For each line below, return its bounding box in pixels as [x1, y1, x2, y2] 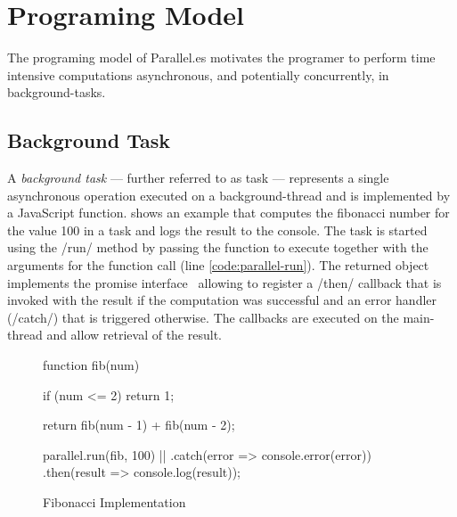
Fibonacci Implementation [43, 493, 186, 512]
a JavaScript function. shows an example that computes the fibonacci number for [7, 203, 450, 222]
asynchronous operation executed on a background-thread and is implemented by [7, 185, 451, 204]
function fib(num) [43, 356, 140, 374]
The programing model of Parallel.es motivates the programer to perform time [7, 48, 436, 67]
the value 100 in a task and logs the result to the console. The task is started [7, 220, 428, 239]
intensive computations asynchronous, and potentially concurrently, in [7, 65, 389, 84]
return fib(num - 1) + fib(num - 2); [43, 415, 235, 434]
